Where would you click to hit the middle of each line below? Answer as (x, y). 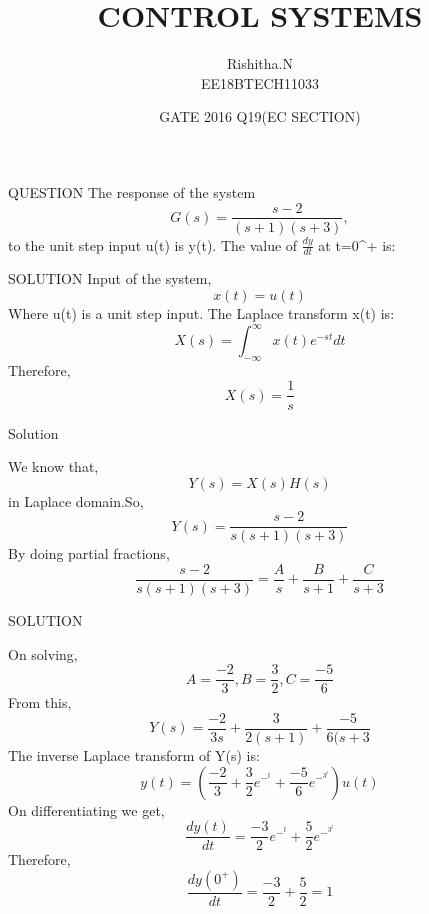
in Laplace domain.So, (76, 500)
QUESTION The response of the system (132, 191)
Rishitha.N (259, 63)
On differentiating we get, (86, 809)
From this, (40, 702)
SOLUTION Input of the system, (110, 278)
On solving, (43, 653)
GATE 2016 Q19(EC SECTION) (260, 116)
